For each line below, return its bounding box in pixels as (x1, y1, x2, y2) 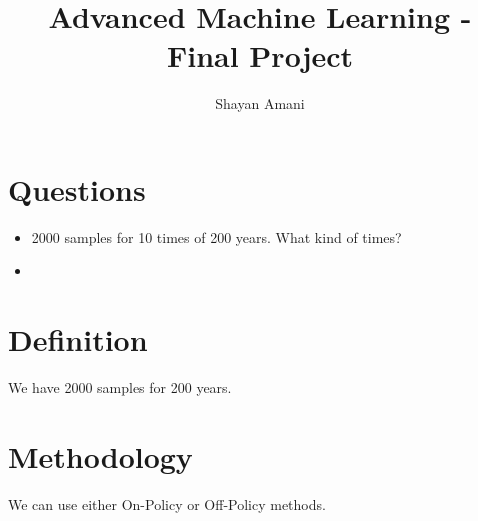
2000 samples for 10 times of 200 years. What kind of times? (31, 226, 402, 247)
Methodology (8, 435, 193, 476)
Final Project (166, 35, 354, 76)
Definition (8, 319, 148, 360)
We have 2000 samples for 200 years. (8, 377, 232, 398)
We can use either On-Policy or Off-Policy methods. (8, 493, 326, 514)
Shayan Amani (215, 93, 305, 114)
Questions (8, 168, 146, 209)
